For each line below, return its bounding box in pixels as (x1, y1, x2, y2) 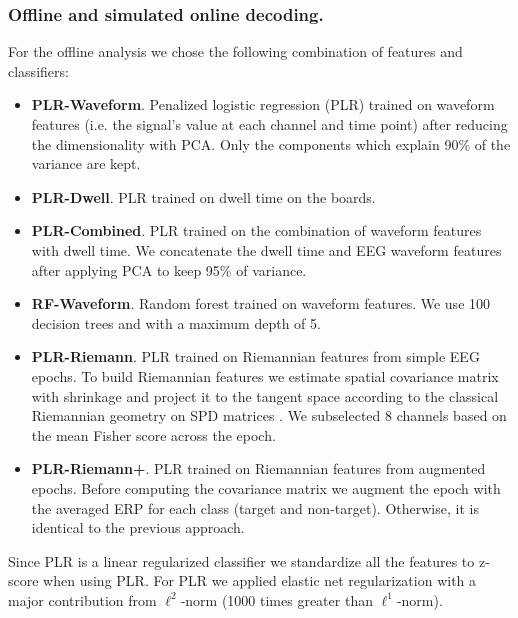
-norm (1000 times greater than (180, 589, 373, 610)
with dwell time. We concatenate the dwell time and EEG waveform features (31, 239, 502, 260)
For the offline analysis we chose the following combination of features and (8, 41, 463, 62)
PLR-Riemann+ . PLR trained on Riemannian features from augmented (31, 458, 486, 479)
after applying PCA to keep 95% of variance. (31, 259, 307, 280)
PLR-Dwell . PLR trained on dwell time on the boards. (31, 186, 376, 207)
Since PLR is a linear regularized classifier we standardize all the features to (8, 550, 475, 571)
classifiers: (8, 60, 69, 81)
